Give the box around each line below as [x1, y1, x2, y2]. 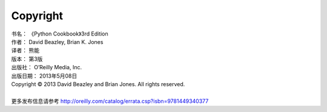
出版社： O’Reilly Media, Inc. [11, 64, 82, 71]
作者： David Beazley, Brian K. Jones [11, 38, 104, 45]
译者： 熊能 [11, 47, 39, 54]
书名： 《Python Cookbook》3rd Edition [11, 30, 108, 37]
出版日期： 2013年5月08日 [11, 72, 78, 79]
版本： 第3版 [11, 55, 43, 63]
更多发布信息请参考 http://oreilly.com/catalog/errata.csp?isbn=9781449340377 [11, 97, 209, 105]
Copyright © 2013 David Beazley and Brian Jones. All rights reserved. [11, 80, 185, 87]
